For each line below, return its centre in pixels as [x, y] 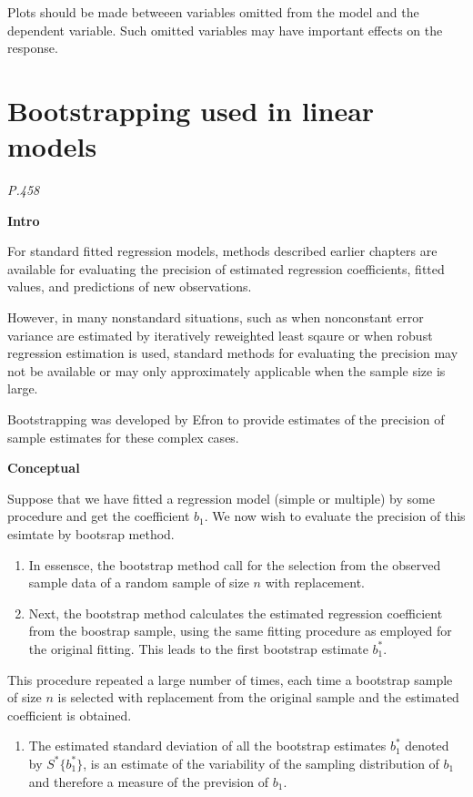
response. [33, 48]
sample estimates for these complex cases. [123, 437]
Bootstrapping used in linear [191, 110]
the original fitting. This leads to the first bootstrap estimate [198, 648]
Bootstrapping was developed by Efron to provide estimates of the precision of [226, 419]
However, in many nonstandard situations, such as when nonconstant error [216, 317]
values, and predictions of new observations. [130, 286]
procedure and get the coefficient [99, 516]
